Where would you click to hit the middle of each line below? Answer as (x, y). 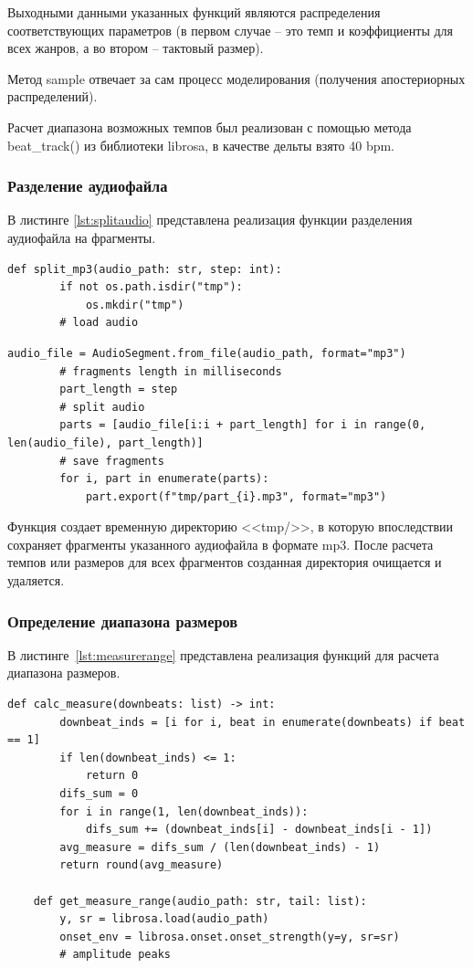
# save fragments (112, 461)
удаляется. (36, 580)
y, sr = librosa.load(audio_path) (164, 919)
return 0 (112, 776)
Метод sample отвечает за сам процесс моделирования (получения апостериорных (236, 78)
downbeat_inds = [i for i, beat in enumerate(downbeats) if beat (263, 722)
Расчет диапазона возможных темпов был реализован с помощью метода (210, 126)
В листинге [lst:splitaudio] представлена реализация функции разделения (210, 220)
